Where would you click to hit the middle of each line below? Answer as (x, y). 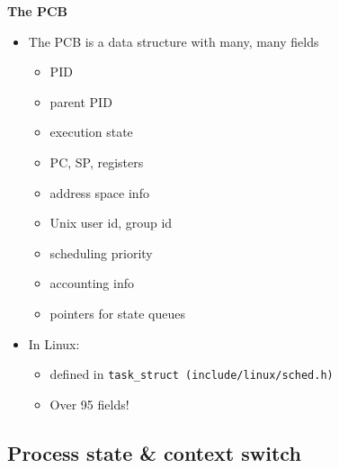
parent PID (81, 101)
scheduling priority (101, 252)
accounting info (92, 283)
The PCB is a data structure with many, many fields (174, 41)
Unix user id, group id (111, 223)
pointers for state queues (118, 313)
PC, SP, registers (97, 162)
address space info (99, 192)
